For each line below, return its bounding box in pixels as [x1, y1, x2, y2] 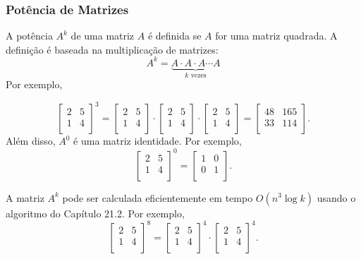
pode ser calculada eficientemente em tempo [62, 190, 253, 205]
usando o [317, 190, 356, 205]
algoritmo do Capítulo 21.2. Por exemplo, [6, 205, 185, 220]
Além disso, [6, 133, 56, 148]
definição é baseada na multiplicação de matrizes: [6, 42, 219, 56]
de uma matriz [71, 28, 135, 43]
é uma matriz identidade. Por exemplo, [73, 133, 242, 148]
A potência [6, 28, 53, 43]
